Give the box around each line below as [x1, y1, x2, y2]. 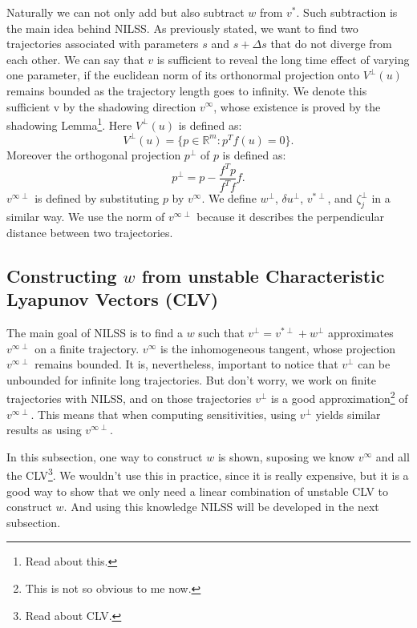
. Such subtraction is [296, 4, 398, 20]
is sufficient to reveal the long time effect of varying [156, 50, 410, 67]
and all [375, 448, 410, 465]
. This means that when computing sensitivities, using [30, 405, 297, 422]
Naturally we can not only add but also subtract [6, 4, 245, 20]
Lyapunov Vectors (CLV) [6, 287, 219, 312]
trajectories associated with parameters [6, 35, 199, 52]
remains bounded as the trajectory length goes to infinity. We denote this [6, 82, 367, 99]
